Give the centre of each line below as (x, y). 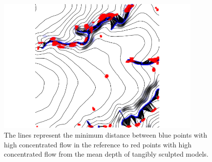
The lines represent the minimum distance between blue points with (106, 134)
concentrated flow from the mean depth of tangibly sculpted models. (106, 154)
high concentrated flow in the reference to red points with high (98, 144)
